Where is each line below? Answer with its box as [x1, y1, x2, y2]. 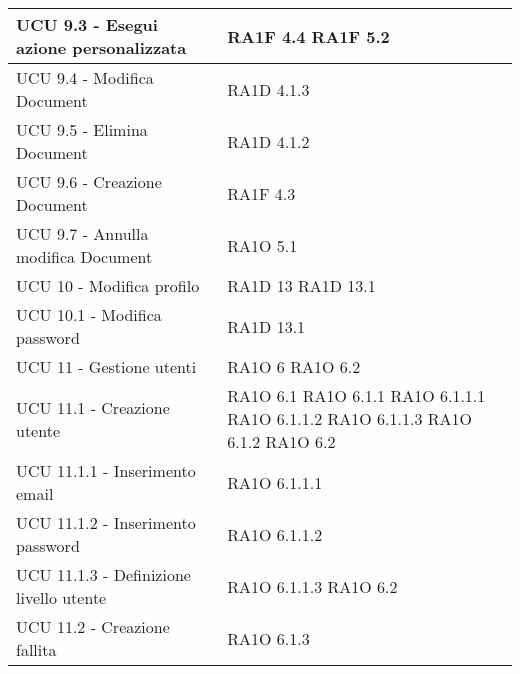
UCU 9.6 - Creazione [16, 170, 162, 193]
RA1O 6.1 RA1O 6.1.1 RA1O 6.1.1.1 [227, 384, 486, 407]
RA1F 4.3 [227, 181, 296, 205]
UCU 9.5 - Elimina [16, 118, 148, 141]
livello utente [16, 586, 107, 609]
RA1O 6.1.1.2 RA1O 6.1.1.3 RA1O [227, 407, 472, 430]
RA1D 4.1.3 [227, 77, 310, 101]
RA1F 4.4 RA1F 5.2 [227, 24, 390, 48]
